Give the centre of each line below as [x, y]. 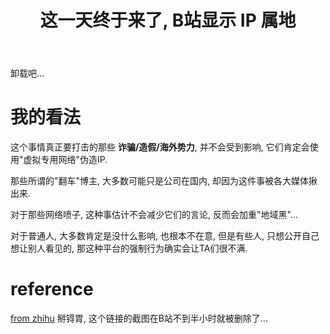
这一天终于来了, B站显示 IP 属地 [168, 20]
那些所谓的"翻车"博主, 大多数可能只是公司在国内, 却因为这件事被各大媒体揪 [164, 181]
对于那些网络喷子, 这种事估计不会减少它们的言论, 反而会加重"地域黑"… [154, 215]
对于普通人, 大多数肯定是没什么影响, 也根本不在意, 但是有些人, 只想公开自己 [165, 236]
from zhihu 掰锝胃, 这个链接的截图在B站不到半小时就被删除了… [139, 318]
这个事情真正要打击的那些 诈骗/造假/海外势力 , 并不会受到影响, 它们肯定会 [160, 147]
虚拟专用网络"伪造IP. [65, 160]
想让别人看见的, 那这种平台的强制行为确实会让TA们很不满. [129, 248]
